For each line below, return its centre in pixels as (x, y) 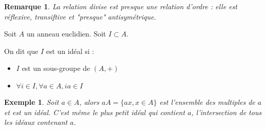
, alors (89, 102)
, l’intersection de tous (227, 112)
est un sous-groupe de (56, 68)
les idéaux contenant (36, 122)
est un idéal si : (70, 51)
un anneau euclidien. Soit (66, 34)
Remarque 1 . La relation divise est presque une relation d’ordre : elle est (121, 6)
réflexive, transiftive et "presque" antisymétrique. (80, 16)
